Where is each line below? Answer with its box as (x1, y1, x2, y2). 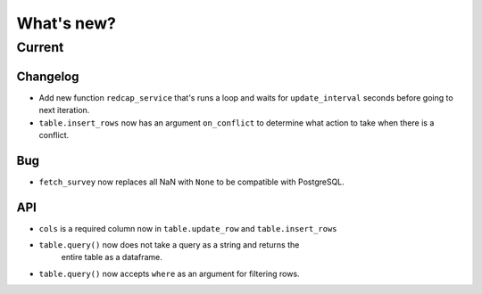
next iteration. (38, 105, 90, 116)
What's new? (16, 13, 116, 33)
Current (16, 39, 64, 55)
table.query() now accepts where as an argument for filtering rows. (38, 268, 300, 279)
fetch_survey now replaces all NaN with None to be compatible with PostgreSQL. (38, 176, 345, 187)
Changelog (16, 69, 79, 84)
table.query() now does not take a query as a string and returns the (38, 240, 300, 250)
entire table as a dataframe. (61, 252, 162, 263)
